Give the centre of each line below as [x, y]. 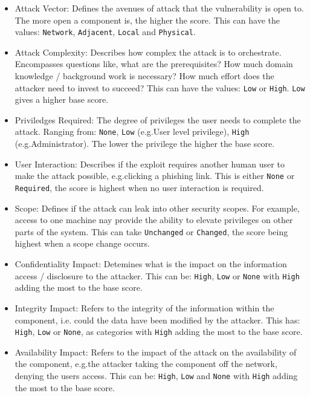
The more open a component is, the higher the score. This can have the [147, 20]
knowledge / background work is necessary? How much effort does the [144, 76]
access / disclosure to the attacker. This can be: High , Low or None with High [157, 275]
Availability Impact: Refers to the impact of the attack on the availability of [156, 352]
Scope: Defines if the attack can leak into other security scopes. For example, [157, 208]
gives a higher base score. [62, 99]
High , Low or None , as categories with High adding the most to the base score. [159, 332]
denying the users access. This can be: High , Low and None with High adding [156, 375]
